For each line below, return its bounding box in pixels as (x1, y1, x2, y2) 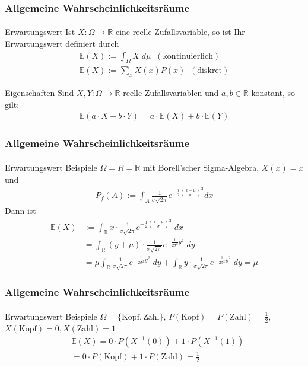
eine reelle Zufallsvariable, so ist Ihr (115, 25, 245, 38)
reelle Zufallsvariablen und (123, 87, 219, 99)
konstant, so (251, 87, 296, 99)
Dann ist (5, 204, 36, 216)
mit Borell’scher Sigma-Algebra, (142, 161, 259, 173)
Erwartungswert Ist (5, 25, 75, 38)
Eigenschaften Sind (5, 87, 74, 99)
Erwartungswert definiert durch (5, 37, 119, 50)
